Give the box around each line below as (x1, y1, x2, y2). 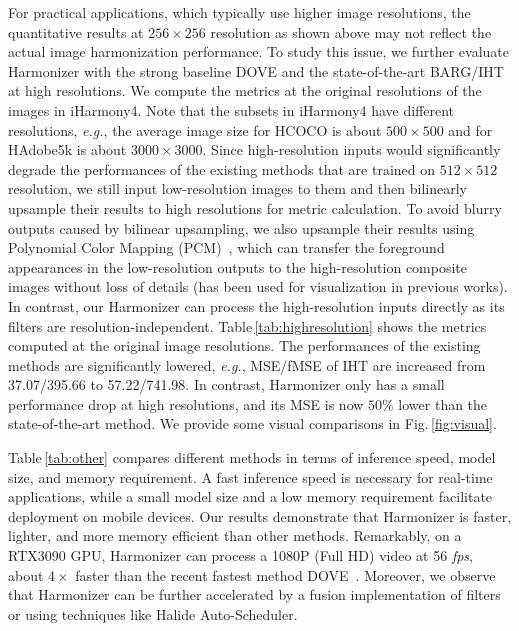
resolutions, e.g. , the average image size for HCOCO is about (8, 119, 382, 140)
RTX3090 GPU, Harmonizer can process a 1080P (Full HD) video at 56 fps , (8, 545, 473, 566)
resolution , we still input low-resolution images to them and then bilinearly (8, 178, 467, 199)
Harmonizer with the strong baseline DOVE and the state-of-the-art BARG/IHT (8, 60, 504, 81)
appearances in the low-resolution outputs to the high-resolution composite (8, 256, 468, 277)
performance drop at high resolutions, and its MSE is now (8, 393, 364, 414)
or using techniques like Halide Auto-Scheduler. (8, 603, 298, 624)
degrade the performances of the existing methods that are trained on (8, 158, 436, 179)
